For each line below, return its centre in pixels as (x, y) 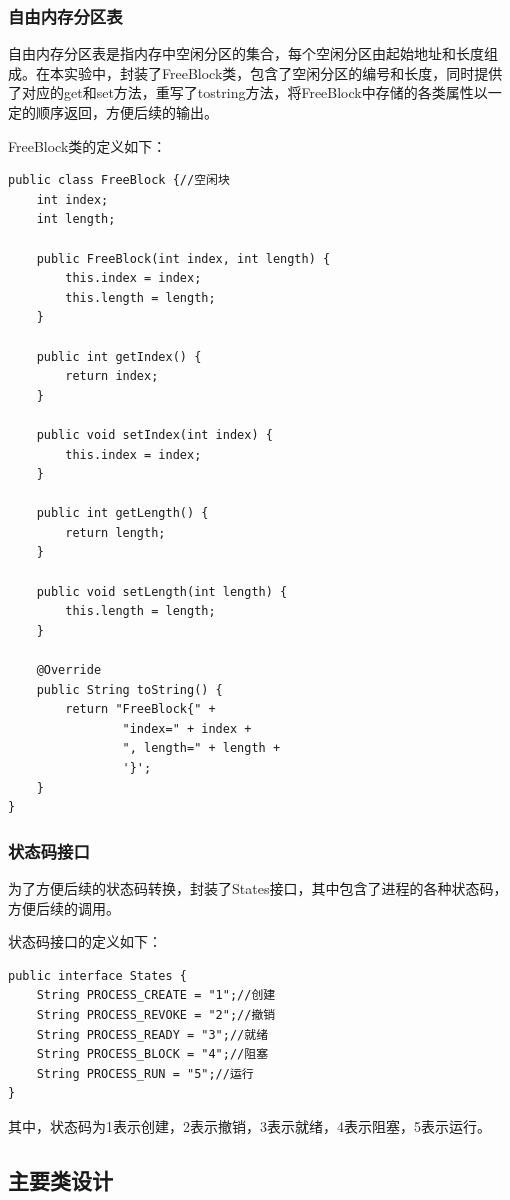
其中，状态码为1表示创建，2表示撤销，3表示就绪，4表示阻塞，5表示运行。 (249, 1125)
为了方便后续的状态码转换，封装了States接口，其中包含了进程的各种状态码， (258, 888)
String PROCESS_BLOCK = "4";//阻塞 (152, 1054)
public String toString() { (129, 689)
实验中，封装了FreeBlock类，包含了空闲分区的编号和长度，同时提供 (283, 72)
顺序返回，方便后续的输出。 (126, 112)
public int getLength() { (122, 513)
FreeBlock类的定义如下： (87, 145)
